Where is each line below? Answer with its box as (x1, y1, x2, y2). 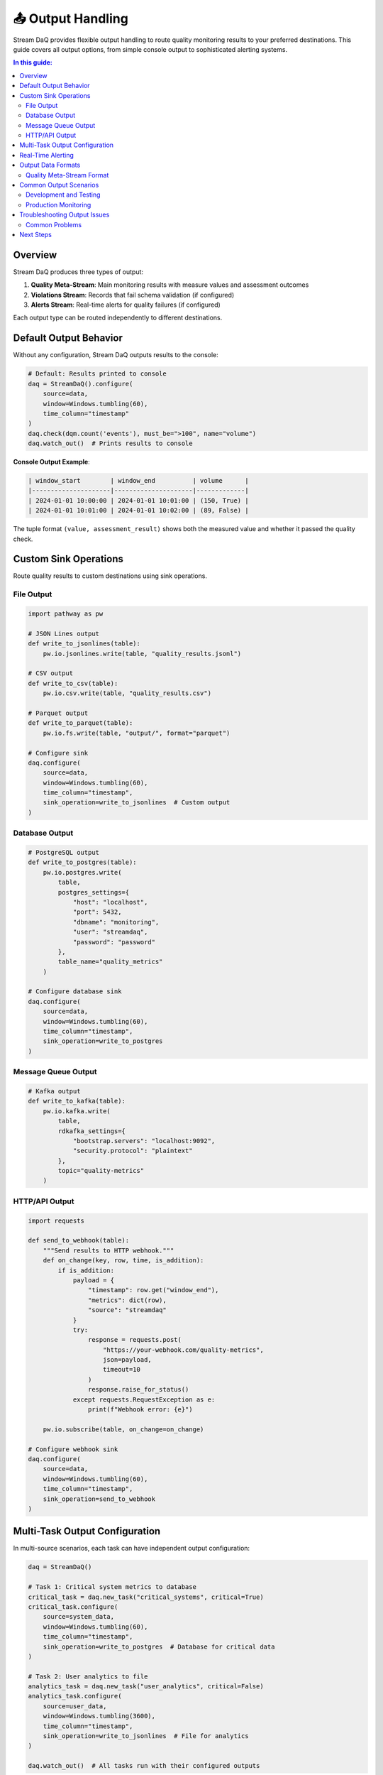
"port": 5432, (72, 908, 122, 916)
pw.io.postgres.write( (43, 868, 122, 876)
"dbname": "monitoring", (72, 918, 160, 926)
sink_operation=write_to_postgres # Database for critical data (43, 1642, 275, 1651)
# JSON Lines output (28, 629, 99, 638)
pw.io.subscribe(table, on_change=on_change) (43, 1425, 204, 1433)
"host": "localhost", (72, 898, 148, 906)
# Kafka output (28, 1087, 81, 1095)
